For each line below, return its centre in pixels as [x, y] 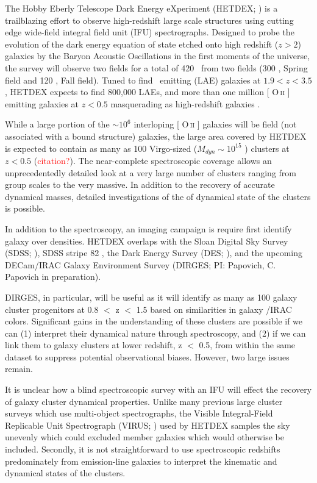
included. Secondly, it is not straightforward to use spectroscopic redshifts [143, 449]
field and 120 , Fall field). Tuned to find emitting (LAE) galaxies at [133, 80]
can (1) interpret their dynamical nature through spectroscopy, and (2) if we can [155, 333]
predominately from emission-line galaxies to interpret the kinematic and [141, 461]
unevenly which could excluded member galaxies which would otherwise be [144, 437]
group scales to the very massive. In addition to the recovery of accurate [140, 184]
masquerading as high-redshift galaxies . [185, 103]
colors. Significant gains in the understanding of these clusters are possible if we [154, 321]
